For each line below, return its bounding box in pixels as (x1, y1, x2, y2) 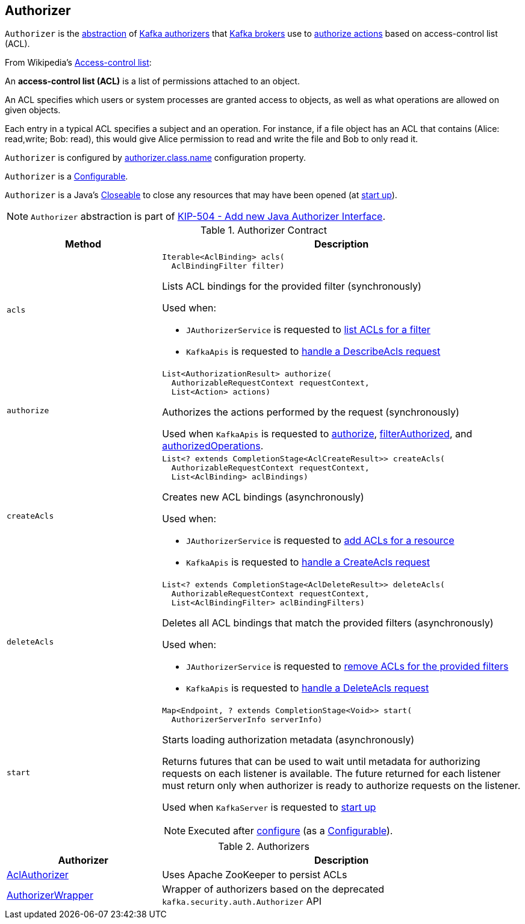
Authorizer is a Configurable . (5, 171, 128, 182)
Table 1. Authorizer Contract (200, 224, 327, 237)
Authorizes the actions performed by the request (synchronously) (162, 406, 459, 419)
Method (64, 238, 102, 251)
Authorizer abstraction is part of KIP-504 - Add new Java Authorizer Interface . (31, 210, 386, 223)
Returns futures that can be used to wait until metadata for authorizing (162, 755, 480, 768)
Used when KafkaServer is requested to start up (162, 801, 376, 814)
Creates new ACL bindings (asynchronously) (162, 491, 364, 504)
